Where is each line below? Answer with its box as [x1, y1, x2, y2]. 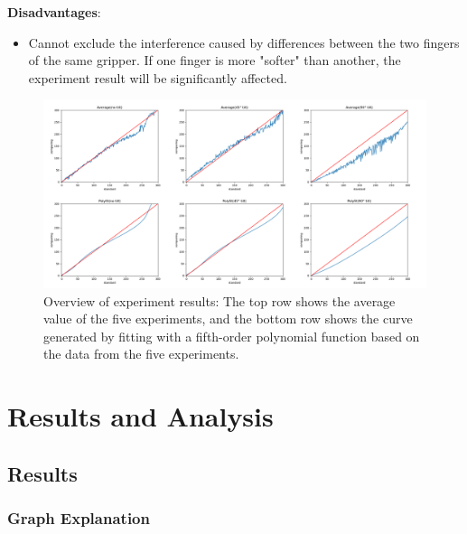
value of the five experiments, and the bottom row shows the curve [43, 309, 413, 328]
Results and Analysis [7, 398, 274, 435]
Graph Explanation [7, 507, 150, 529]
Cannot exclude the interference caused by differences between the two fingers [28, 33, 460, 52]
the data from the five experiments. [43, 344, 239, 363]
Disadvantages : [7, 3, 101, 21]
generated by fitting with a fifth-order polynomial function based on [43, 326, 420, 345]
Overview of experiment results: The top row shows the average [43, 291, 396, 310]
